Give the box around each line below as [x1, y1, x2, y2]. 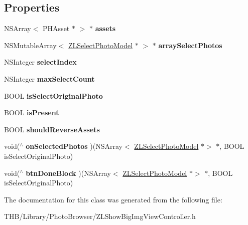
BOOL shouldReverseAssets [4, 124, 100, 134]
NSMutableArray [4, 40, 57, 50]
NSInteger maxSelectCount [4, 73, 95, 84]
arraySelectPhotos [158, 40, 222, 50]
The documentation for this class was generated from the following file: [4, 194, 222, 204]
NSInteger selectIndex [4, 57, 77, 67]
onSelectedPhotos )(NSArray [26, 141, 123, 151]
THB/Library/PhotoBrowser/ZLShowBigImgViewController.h [4, 211, 196, 221]
